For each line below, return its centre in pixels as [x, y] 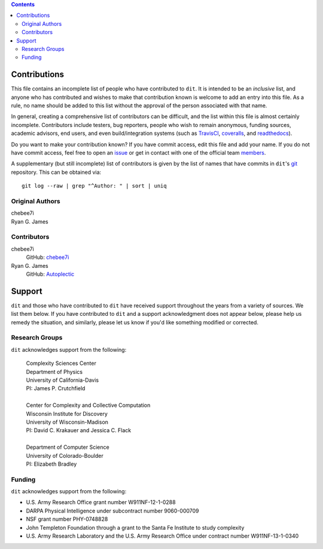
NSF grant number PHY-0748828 [67, 519]
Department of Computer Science [68, 447]
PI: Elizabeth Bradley [51, 464]
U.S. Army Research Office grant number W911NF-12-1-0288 [101, 502]
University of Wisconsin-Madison [67, 422]
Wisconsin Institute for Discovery [67, 414]
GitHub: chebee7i [48, 257]
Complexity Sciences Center [61, 363]
